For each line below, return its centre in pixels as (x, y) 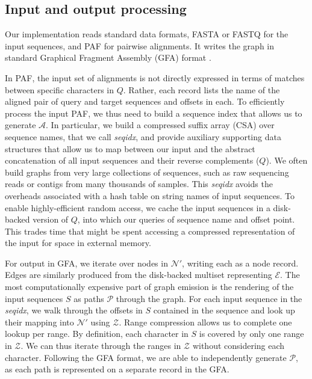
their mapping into (39, 322)
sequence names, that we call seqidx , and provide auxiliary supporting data (143, 136)
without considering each (239, 346)
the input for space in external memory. (78, 243)
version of (51, 219)
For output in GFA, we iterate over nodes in (86, 263)
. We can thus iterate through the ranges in (101, 346)
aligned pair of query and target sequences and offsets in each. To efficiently (145, 101)
